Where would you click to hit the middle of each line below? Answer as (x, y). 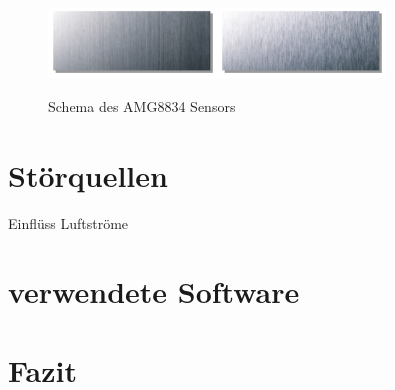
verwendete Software (154, 291)
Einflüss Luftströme (68, 222)
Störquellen (88, 174)
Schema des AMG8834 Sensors (142, 105)
